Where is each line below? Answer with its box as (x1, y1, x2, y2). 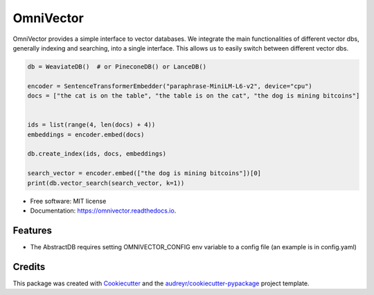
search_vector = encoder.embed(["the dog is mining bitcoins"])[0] (27, 170, 262, 177)
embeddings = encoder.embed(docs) (27, 130, 145, 138)
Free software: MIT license (30, 197, 107, 205)
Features (12, 224, 52, 236)
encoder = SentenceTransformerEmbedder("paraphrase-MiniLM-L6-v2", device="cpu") (27, 82, 313, 90)
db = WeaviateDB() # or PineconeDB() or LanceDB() (27, 62, 207, 71)
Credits (12, 260, 46, 273)
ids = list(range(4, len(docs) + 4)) (27, 121, 156, 129)
